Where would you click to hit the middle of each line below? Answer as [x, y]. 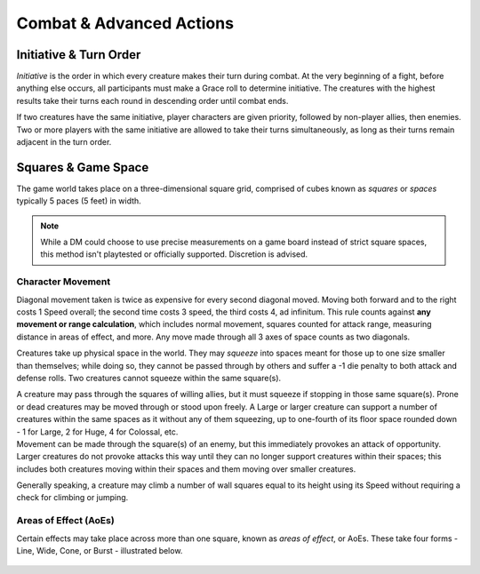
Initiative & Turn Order [79, 55]
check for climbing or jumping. [72, 498]
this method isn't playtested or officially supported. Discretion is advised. [174, 254]
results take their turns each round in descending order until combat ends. [152, 100]
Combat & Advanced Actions [125, 23]
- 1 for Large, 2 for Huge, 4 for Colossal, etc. [97, 432]
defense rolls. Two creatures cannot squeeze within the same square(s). [149, 378]
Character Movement [64, 282]
